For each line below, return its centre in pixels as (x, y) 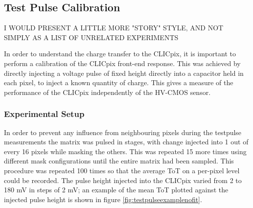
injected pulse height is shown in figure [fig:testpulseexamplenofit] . (103, 199)
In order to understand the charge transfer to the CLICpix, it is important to (120, 54)
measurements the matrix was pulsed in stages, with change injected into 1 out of (126, 142)
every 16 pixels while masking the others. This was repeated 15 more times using (125, 151)
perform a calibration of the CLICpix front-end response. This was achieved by (122, 63)
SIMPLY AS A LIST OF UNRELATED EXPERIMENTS (91, 37)
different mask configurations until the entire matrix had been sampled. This (119, 161)
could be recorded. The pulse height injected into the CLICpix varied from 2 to (123, 180)
